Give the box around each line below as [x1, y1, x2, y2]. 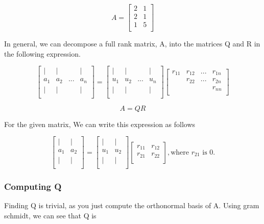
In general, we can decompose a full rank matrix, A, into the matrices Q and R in [4, 38, 260, 49]
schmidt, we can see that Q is [4, 210, 97, 220]
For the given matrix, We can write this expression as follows [4, 118, 196, 129]
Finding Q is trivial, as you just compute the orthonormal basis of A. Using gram [4, 200, 259, 211]
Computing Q [4, 180, 62, 193]
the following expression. [4, 48, 81, 59]
